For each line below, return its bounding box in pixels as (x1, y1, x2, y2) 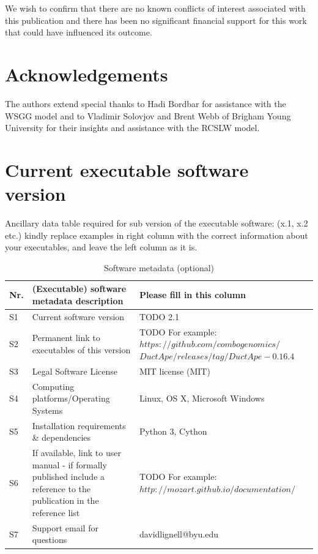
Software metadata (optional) (103, 261, 215, 274)
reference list (32, 506, 80, 518)
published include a (32, 470, 105, 483)
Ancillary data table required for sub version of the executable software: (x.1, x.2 (5, 217, 308, 229)
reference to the (32, 482, 91, 495)
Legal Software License (32, 364, 118, 377)
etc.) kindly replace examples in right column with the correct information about (5, 228, 308, 241)
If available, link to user (32, 446, 121, 459)
